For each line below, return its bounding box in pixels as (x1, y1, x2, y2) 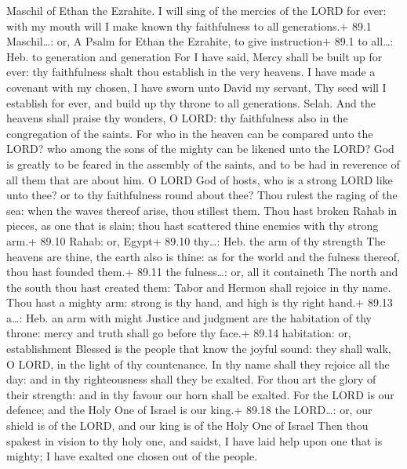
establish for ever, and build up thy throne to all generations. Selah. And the (6, 94, 376, 111)
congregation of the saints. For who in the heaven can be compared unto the (6, 125, 373, 141)
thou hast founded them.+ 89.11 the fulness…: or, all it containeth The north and (6, 264, 398, 280)
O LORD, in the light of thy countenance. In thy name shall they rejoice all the (6, 355, 390, 372)
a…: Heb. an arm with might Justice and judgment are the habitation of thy (6, 309, 372, 325)
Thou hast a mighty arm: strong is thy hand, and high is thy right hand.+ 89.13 (6, 294, 393, 311)
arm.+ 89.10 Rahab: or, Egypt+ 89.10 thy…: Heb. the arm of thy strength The (6, 232, 386, 249)
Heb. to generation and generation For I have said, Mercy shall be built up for (6, 48, 383, 64)
